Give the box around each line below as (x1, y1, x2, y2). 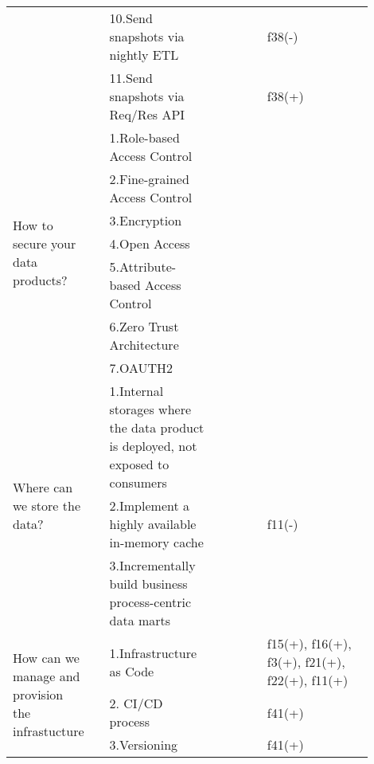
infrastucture (13, 721, 84, 740)
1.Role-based (109, 128, 180, 147)
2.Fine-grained (109, 170, 189, 188)
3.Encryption (109, 211, 182, 229)
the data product (109, 418, 205, 437)
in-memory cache (109, 533, 204, 551)
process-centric (109, 593, 192, 611)
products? (13, 271, 68, 289)
